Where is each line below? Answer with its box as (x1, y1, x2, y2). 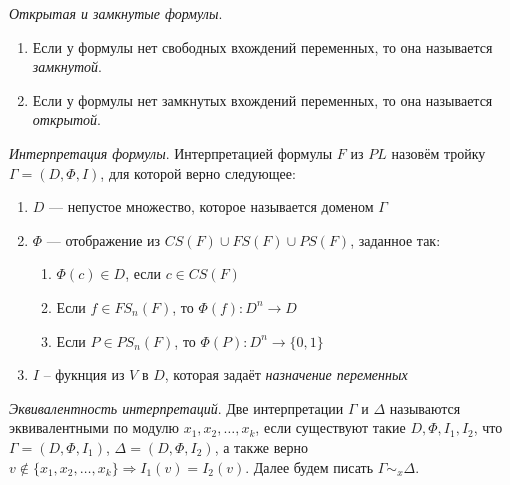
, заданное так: (350, 229, 441, 250)
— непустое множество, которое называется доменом (49, 196, 374, 217)
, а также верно (214, 436, 308, 457)
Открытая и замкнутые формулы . (9, 3, 223, 23)
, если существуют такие (255, 417, 406, 438)
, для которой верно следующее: (100, 162, 296, 183)
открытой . (32, 109, 101, 130)
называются (389, 397, 461, 418)
